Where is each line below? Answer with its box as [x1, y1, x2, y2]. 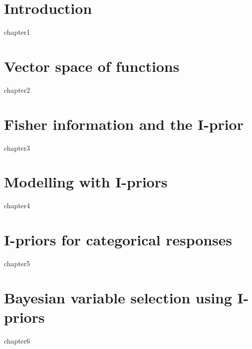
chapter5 [4, 258, 30, 268]
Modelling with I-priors [4, 172, 168, 192]
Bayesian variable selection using [4, 287, 232, 307]
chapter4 [4, 200, 30, 211]
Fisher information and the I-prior [4, 114, 244, 134]
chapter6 [4, 335, 30, 346]
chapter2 [4, 84, 30, 95]
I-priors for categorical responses [4, 230, 232, 250]
